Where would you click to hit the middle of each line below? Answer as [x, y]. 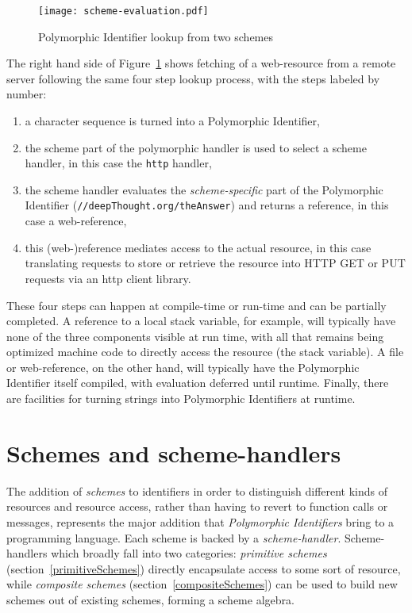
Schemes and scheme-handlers [174, 452]
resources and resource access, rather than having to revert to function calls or [197, 506]
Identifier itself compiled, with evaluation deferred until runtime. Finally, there [198, 383]
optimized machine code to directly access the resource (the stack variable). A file [205, 352]
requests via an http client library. [108, 278]
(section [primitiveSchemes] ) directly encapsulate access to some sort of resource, [204, 568]
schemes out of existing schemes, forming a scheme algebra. [150, 599]
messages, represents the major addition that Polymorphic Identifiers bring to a [200, 521]
